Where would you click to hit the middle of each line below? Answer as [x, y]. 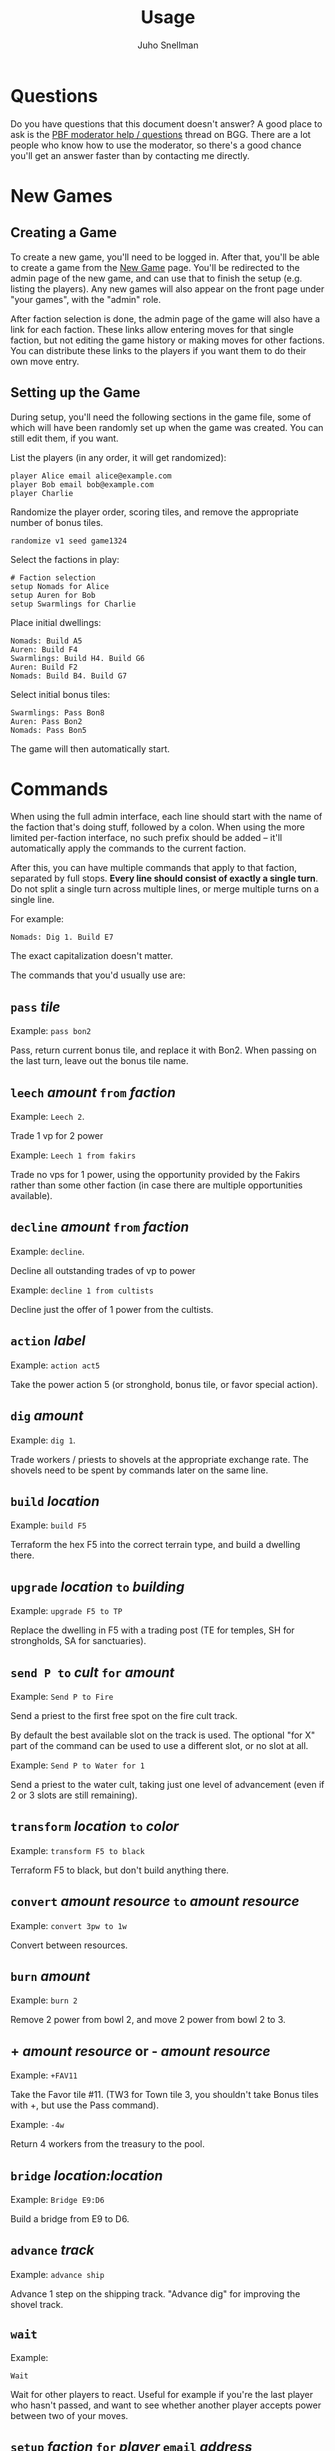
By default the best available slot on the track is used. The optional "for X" [163, 1735]
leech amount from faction [93, 1092]
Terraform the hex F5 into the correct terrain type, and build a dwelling [155, 1545]
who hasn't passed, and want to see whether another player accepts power [166, 2405]
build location [55, 1501]
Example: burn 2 [44, 2000]
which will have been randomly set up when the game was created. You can [167, 427]
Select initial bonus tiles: [60, 694]
